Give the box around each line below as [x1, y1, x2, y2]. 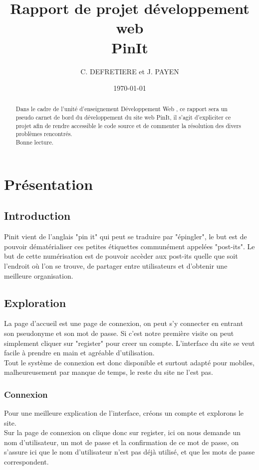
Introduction [4, 208, 71, 223]
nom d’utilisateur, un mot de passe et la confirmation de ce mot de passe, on [4, 437, 239, 447]
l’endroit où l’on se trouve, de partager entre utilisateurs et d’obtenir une [4, 260, 228, 271]
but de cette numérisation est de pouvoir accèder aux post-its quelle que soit [4, 251, 238, 261]
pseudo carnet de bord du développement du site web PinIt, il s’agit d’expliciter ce [15, 113, 231, 122]
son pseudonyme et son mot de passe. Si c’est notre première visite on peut [4, 327, 234, 338]
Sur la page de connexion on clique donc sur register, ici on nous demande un [4, 427, 241, 438]
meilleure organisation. [4, 270, 73, 281]
